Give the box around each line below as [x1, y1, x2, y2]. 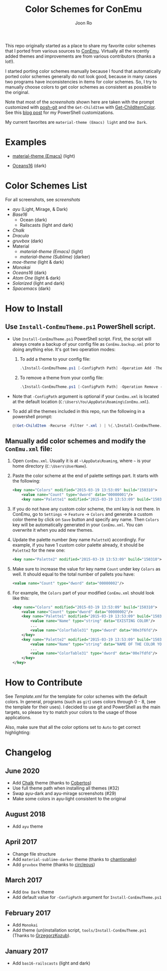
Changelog [5, 747, 52, 758]
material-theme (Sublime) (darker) [19, 254, 90, 260]
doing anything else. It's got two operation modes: [12, 346, 116, 352]
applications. [5, 714, 31, 720]
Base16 [12, 211, 27, 217]
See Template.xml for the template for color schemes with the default [5, 693, 148, 699]
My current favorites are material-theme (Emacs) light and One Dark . [5, 119, 148, 125]
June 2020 [5, 767, 40, 775]
